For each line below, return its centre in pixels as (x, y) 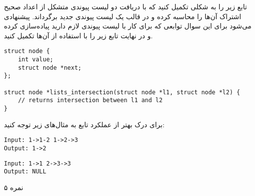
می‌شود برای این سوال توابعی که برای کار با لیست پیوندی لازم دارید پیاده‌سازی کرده (128, 26)
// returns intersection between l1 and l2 (90, 100)
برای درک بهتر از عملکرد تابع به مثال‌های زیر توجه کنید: (84, 124)
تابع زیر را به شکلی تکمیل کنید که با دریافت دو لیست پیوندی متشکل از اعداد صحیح (126, 6)
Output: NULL (25, 172)
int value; (36, 60)
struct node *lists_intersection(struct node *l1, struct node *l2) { (122, 92)
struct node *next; (50, 68)
